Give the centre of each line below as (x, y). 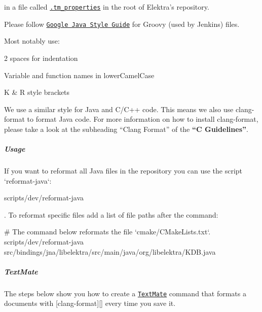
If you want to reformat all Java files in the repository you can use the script (123, 171)
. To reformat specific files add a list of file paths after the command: (111, 214)
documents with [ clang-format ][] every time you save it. (90, 303)
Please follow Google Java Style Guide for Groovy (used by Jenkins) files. (122, 24)
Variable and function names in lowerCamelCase (79, 75)
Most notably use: (32, 41)
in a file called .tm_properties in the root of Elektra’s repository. (107, 7)
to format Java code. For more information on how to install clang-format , (143, 119)
